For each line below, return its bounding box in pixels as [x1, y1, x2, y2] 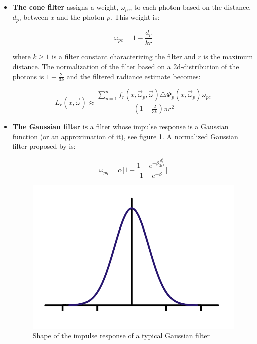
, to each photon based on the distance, [130, 2, 251, 12]
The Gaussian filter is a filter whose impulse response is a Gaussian [12, 121, 229, 132]
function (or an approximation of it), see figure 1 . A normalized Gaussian [12, 131, 238, 141]
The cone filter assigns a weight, [12, 2, 119, 12]
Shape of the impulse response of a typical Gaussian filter [32, 330, 210, 341]
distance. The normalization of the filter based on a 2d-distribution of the [12, 61, 239, 71]
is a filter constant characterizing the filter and [51, 51, 196, 62]
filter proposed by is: [12, 141, 76, 151]
